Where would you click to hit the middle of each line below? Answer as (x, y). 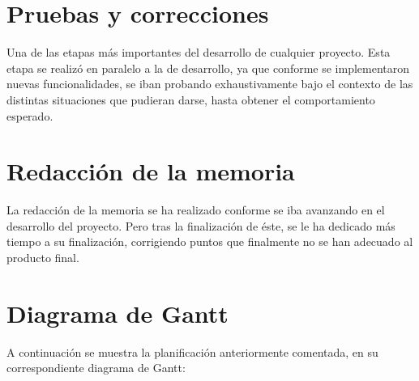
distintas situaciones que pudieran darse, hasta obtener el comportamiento (191, 99)
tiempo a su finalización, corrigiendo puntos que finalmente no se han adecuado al (210, 241)
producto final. (43, 257)
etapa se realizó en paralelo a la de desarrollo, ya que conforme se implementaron (208, 68)
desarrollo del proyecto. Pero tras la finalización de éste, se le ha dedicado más (201, 225)
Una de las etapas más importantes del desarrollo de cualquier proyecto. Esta (199, 52)
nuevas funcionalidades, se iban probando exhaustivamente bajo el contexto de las (210, 84)
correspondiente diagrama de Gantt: (96, 368)
